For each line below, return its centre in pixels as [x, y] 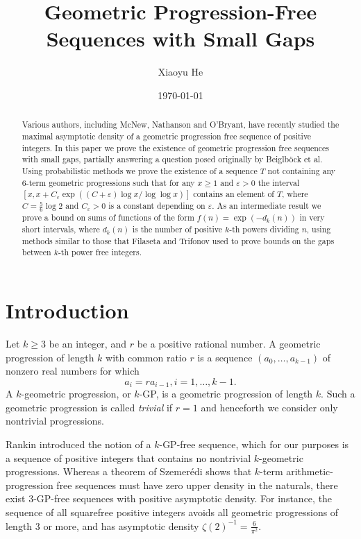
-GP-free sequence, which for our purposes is [254, 444]
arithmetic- [310, 471]
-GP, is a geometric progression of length [226, 394]
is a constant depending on [157, 206]
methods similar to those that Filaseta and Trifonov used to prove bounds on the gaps [178, 240]
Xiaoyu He [180, 72]
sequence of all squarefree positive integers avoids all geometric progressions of [172, 512]
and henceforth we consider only [269, 407]
